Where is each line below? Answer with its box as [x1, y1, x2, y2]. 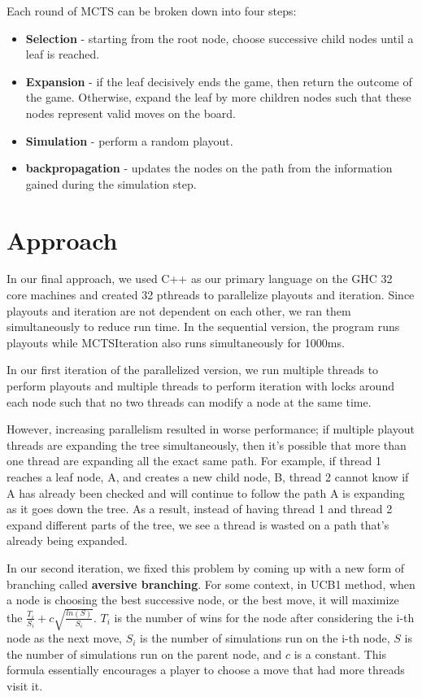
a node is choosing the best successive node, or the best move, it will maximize [7, 591, 399, 608]
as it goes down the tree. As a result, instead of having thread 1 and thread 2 [7, 500, 393, 517]
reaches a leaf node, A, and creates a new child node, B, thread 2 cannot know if [7, 468, 409, 485]
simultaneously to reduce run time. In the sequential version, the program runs [7, 318, 400, 335]
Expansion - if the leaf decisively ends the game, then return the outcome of [25, 72, 412, 89]
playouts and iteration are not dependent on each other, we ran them [7, 302, 351, 319]
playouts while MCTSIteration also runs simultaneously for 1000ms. [7, 333, 345, 351]
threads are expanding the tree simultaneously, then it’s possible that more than [7, 436, 407, 453]
